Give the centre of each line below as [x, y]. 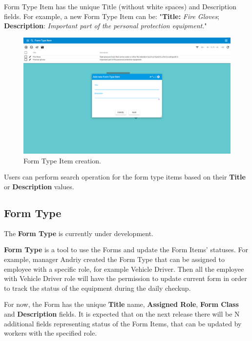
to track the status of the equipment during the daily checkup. [97, 288]
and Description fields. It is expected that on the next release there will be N [122, 314]
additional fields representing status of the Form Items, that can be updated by [123, 323]
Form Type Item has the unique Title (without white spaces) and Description [120, 6]
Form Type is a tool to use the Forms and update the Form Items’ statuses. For [126, 250]
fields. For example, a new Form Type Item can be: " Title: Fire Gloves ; [112, 16]
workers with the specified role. [51, 333]
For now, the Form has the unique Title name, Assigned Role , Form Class [121, 304]
